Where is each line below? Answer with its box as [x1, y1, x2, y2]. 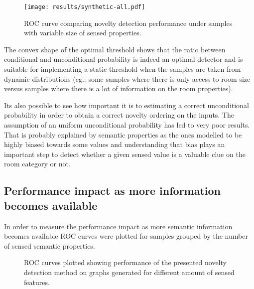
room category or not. [4, 158, 71, 169]
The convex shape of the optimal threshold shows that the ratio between [4, 44, 226, 54]
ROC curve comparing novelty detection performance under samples [24, 17, 233, 28]
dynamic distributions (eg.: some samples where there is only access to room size [4, 73, 251, 84]
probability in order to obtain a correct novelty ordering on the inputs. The [4, 110, 235, 120]
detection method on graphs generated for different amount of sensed [24, 267, 235, 277]
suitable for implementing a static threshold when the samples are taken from [4, 64, 241, 74]
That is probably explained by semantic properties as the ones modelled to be [4, 129, 242, 140]
